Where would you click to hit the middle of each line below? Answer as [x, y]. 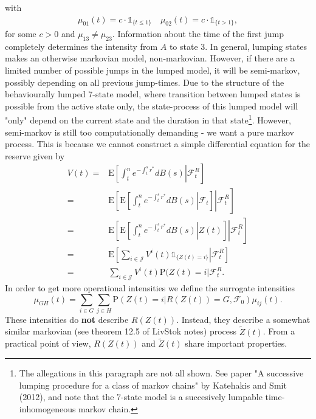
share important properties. [236, 343]
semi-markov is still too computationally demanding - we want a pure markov [149, 132]
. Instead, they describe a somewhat [243, 319]
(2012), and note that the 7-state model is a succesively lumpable [141, 397]
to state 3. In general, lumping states [238, 46]
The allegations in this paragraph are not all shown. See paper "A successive [161, 373]
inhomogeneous [47, 408]
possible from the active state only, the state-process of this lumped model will [152, 106]
